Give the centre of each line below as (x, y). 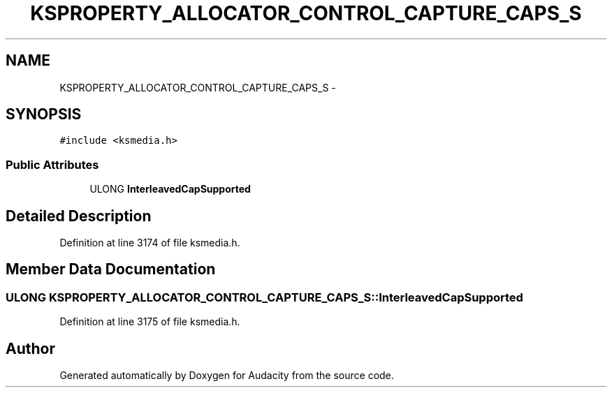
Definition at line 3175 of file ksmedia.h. (150, 322)
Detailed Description (79, 216)
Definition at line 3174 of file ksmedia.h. (150, 243)
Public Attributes (52, 164)
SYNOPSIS (44, 114)
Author (30, 348)
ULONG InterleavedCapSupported (170, 189)
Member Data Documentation (111, 269)
